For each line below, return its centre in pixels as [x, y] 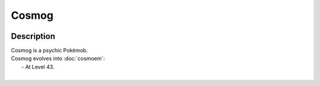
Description [33, 36]
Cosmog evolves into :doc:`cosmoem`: [58, 58]
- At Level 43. [38, 67]
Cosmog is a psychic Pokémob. [49, 51]
